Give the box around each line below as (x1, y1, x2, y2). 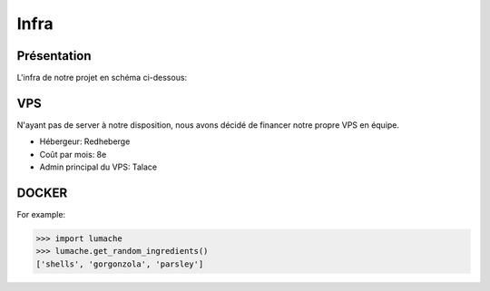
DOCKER (16, 185, 68, 200)
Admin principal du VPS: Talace (39, 161, 158, 172)
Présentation (16, 48, 92, 63)
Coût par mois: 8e (39, 149, 107, 160)
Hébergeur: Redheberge (39, 136, 131, 147)
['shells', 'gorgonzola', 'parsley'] (35, 258, 204, 269)
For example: (16, 209, 66, 220)
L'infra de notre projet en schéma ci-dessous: (16, 73, 188, 83)
